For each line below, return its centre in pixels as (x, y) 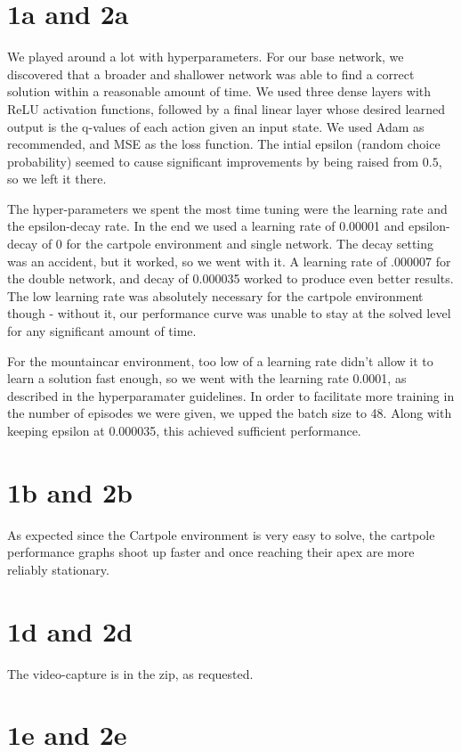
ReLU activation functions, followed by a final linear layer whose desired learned (226, 108)
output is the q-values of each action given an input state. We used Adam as (216, 126)
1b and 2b (70, 491)
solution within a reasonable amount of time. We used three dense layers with (219, 91)
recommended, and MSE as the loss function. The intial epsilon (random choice (224, 144)
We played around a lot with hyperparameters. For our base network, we (206, 57)
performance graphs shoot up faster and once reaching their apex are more (211, 552)
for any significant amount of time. (102, 331)
